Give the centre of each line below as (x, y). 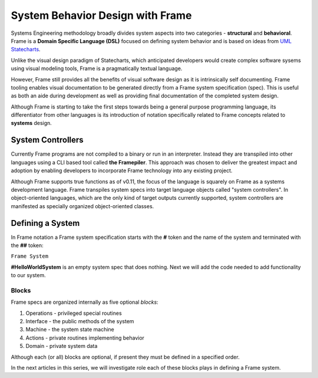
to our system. (29, 275)
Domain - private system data (62, 346)
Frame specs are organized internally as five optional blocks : (85, 302)
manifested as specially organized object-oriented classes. (82, 206)
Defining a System (45, 223)
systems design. (32, 123)
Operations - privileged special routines (74, 313)
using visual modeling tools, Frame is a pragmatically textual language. (97, 68)
